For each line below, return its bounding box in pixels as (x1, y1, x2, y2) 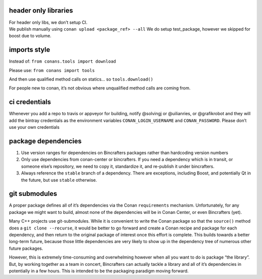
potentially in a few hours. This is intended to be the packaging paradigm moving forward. (9, 268, 189, 274)
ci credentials (9, 98, 51, 106)
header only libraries (9, 6, 73, 15)
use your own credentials (9, 124, 60, 130)
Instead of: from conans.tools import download (9, 58, 116, 64)
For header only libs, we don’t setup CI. (9, 19, 87, 25)
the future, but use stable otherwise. (21, 177, 97, 183)
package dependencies (9, 137, 82, 145)
